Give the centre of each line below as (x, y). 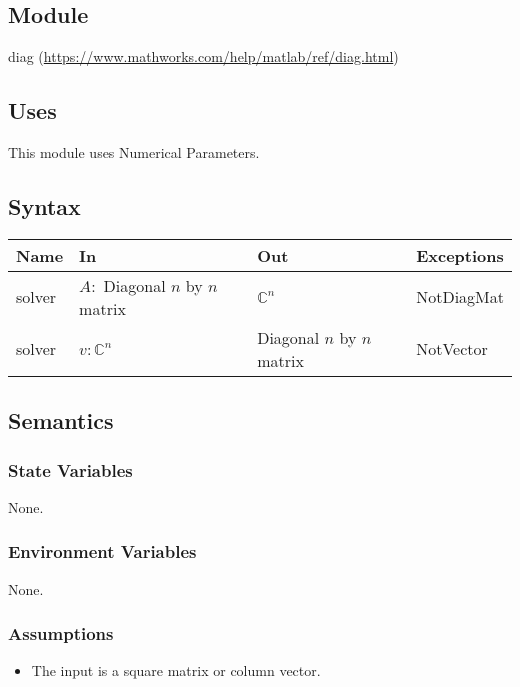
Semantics (61, 420)
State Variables (70, 469)
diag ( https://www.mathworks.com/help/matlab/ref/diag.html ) (203, 56)
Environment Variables (102, 551)
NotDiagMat (460, 297)
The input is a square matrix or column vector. (176, 670)
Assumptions (61, 633)
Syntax (44, 205)
